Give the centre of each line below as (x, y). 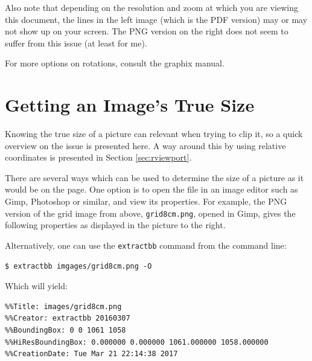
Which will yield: (36, 286)
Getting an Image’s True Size (130, 105)
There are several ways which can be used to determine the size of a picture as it (154, 177)
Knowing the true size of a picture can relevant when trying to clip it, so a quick (154, 134)
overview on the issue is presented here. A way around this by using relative (145, 145)
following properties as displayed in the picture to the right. (115, 225)
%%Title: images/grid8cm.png (63, 306)
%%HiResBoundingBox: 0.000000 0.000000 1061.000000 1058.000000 (137, 342)
